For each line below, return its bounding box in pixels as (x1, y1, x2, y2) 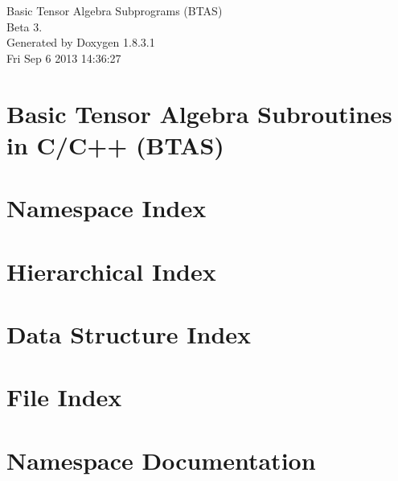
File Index (6, 380, 122, 413)
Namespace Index (6, 191, 207, 224)
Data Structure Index (6, 317, 252, 350)
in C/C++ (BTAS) (6, 128, 224, 161)
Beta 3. (6, 18, 43, 35)
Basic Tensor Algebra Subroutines (6, 97, 392, 129)
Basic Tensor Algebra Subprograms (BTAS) (6, 2, 223, 18)
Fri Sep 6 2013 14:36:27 (6, 49, 121, 66)
